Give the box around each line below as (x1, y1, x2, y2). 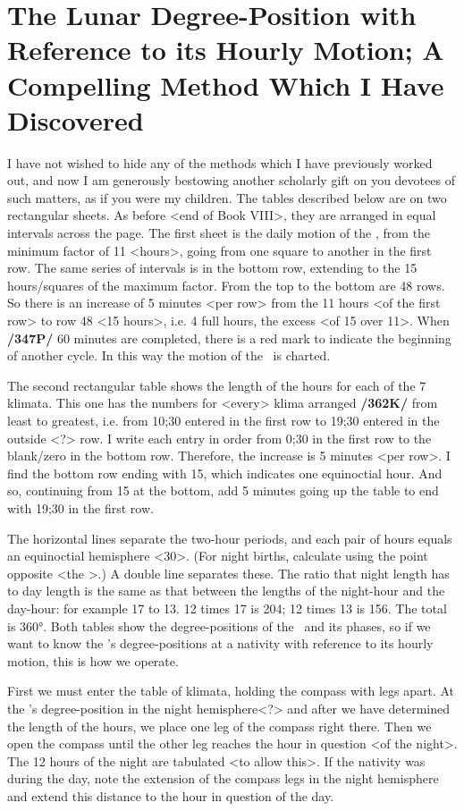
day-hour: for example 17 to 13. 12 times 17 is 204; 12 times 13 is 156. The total (7, 598, 447, 617)
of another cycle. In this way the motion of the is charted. (7, 346, 331, 365)
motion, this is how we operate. (7, 651, 179, 670)
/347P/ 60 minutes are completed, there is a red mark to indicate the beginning (7, 328, 451, 347)
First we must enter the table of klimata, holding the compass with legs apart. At (7, 681, 454, 700)
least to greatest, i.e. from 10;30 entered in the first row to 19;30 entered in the (7, 411, 440, 429)
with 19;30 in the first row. (7, 498, 154, 517)
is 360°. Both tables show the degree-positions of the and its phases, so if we (7, 616, 431, 635)
